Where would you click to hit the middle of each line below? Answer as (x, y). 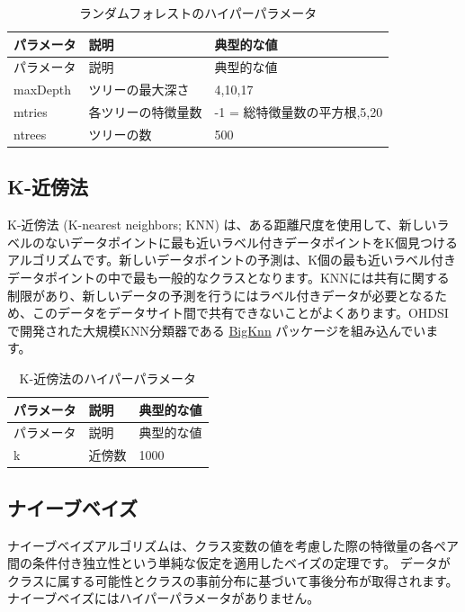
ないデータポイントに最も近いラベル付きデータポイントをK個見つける (251, 242)
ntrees (30, 134)
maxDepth (42, 90)
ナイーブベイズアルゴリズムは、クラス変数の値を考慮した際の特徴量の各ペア (233, 545)
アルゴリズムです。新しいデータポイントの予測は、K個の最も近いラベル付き (232, 260)
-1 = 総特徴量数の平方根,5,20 (299, 112)
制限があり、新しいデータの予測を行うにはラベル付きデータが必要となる (221, 295)
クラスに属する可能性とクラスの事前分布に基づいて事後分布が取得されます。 (233, 580)
